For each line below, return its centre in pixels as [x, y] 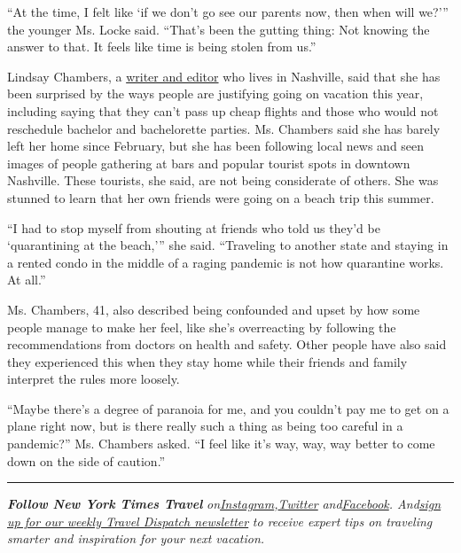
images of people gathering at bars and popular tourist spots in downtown [209, 163]
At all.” [27, 280]
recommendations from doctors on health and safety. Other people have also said [227, 344]
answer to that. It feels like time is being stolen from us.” [162, 47]
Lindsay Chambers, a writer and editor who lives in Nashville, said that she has [224, 76]
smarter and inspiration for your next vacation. [136, 538]
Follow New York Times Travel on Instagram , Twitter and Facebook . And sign [224, 504]
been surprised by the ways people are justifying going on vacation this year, [215, 93]
